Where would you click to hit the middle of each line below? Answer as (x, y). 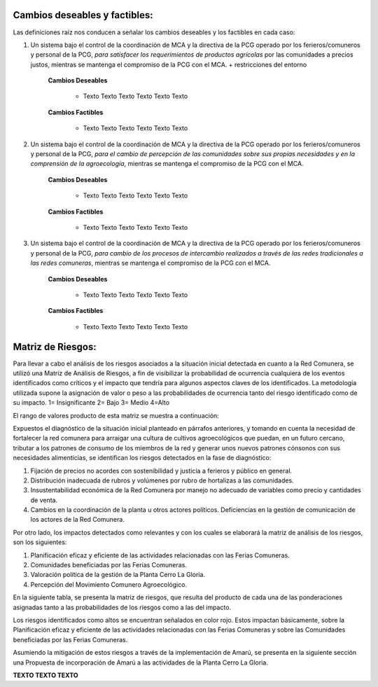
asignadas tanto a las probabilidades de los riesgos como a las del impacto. (122, 607)
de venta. (44, 500)
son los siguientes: (40, 542)
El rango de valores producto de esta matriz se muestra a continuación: (116, 415)
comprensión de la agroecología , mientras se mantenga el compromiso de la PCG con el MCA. (167, 164)
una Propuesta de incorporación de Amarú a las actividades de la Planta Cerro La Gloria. (141, 662)
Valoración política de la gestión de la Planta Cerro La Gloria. (118, 575)
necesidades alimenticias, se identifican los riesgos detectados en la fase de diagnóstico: (142, 458)
